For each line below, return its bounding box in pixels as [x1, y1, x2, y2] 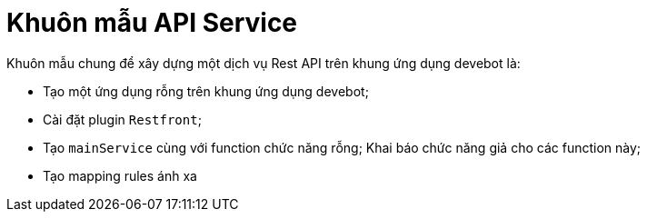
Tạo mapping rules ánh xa [43, 167, 197, 184]
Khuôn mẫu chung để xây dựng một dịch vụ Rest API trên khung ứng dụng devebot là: [6, 55, 521, 71]
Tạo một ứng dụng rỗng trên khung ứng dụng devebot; [43, 83, 369, 99]
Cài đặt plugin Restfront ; [43, 111, 202, 127]
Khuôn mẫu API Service [6, 7, 298, 38]
